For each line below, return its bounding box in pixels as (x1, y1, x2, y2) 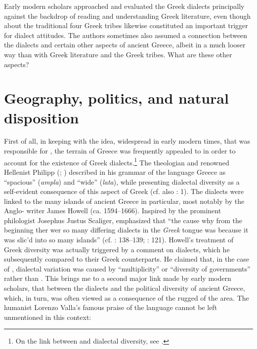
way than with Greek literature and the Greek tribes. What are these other (4, 49, 232, 59)
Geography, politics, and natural (4, 88, 229, 108)
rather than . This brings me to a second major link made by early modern (4, 273, 231, 283)
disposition (4, 107, 79, 127)
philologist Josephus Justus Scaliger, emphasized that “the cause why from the (4, 215, 243, 225)
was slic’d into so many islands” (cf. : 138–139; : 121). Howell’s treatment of (4, 234, 234, 245)
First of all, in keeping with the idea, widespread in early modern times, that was (4, 136, 251, 146)
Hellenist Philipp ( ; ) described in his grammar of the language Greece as (4, 166, 226, 177)
